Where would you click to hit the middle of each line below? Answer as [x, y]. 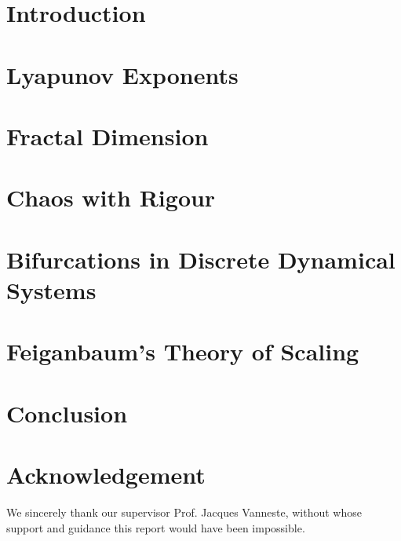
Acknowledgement [106, 474]
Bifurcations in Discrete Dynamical [201, 259]
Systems [51, 289]
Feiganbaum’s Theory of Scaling [183, 351]
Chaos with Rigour [111, 197]
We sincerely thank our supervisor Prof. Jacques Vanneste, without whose [184, 512]
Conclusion [67, 413]
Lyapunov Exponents [122, 74]
